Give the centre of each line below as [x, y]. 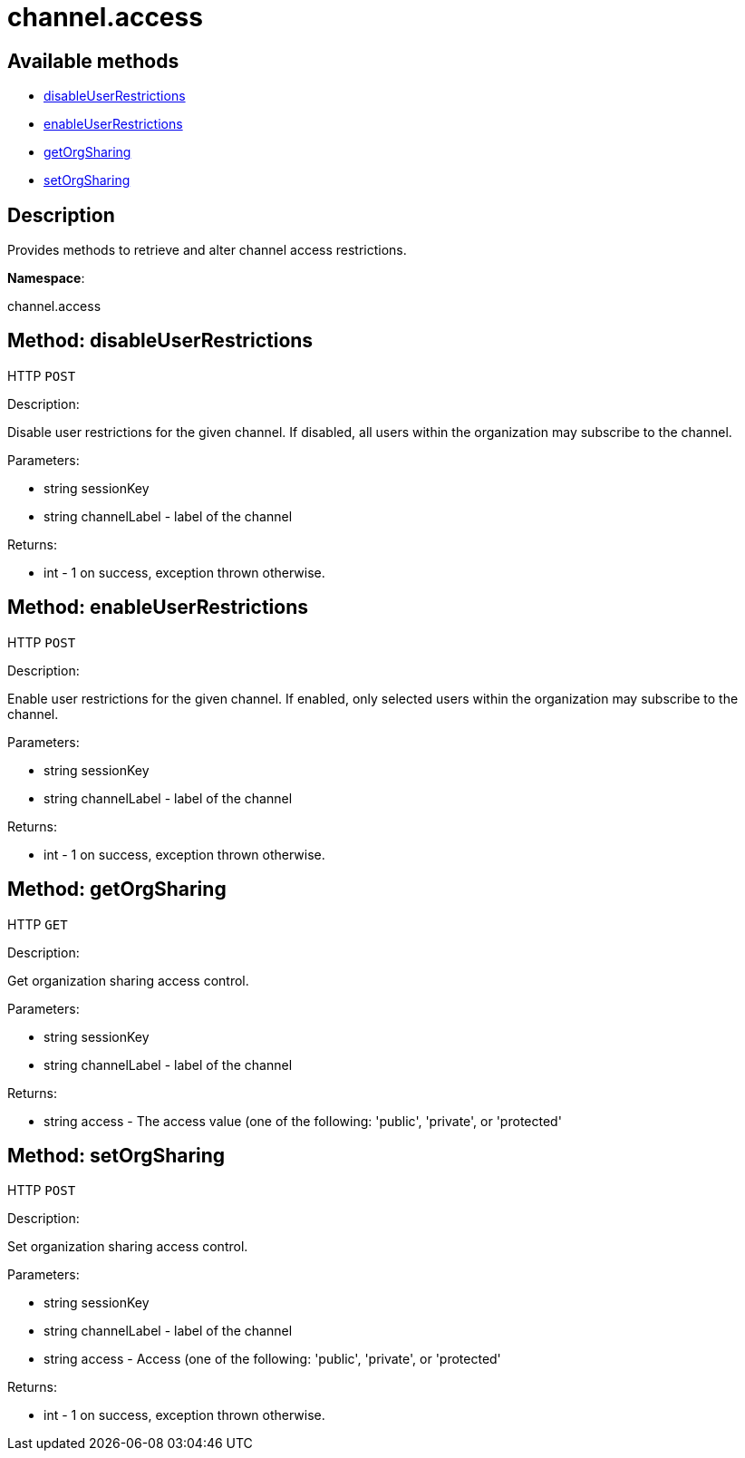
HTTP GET [38, 924]
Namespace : [46, 278]
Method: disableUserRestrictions [160, 341]
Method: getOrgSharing [117, 889]
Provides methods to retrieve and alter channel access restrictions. [207, 250]
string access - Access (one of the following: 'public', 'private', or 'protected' [272, 1359]
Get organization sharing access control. [128, 980]
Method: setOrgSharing [116, 1155]
